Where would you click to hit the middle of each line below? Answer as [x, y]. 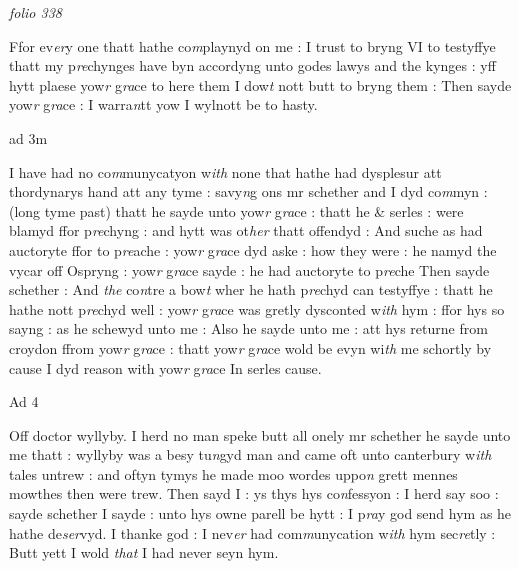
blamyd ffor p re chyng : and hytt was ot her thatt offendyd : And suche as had [246, 230]
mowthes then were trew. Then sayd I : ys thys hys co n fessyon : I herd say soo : [254, 493]
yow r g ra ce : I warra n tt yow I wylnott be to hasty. [163, 104]
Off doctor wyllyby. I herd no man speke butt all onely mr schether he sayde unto [260, 434]
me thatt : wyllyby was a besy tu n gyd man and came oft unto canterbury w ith [250, 454]
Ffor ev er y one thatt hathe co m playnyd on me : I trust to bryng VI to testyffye [252, 45]
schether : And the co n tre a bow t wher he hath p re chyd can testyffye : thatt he [251, 289]
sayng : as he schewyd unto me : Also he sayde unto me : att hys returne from [248, 328]
